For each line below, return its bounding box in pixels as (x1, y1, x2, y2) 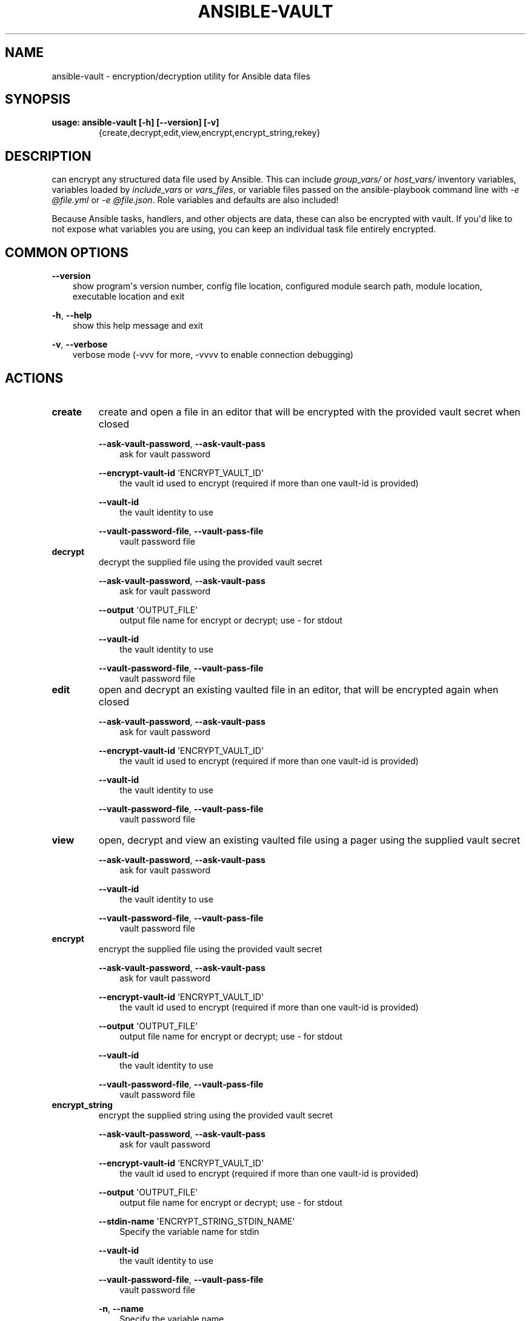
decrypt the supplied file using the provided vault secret (98, 556, 322, 567)
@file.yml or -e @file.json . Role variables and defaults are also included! (52, 195, 339, 206)
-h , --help (52, 310, 92, 321)
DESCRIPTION (5, 148, 92, 164)
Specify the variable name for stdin (119, 1226, 259, 1237)
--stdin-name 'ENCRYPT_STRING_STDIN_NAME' (98, 1215, 295, 1226)
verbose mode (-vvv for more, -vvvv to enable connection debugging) (72, 349, 353, 360)
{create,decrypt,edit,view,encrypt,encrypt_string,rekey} (98, 127, 321, 138)
